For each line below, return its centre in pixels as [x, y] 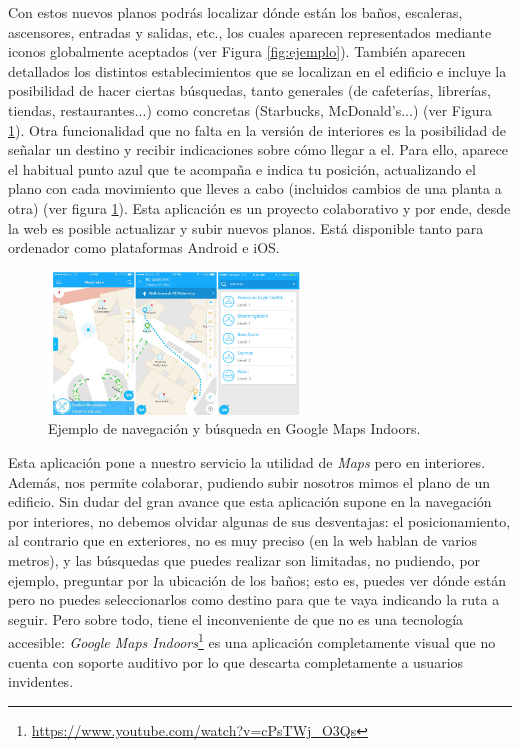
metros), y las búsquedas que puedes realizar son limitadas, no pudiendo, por [244, 559]
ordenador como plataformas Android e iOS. [144, 247]
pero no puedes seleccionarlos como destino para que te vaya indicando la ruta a [254, 599]
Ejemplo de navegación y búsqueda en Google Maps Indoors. [234, 428]
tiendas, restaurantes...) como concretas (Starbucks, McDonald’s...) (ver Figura [250, 109]
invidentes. [41, 681]
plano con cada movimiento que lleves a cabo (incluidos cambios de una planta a [255, 188]
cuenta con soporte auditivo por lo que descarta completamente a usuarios [236, 661]
